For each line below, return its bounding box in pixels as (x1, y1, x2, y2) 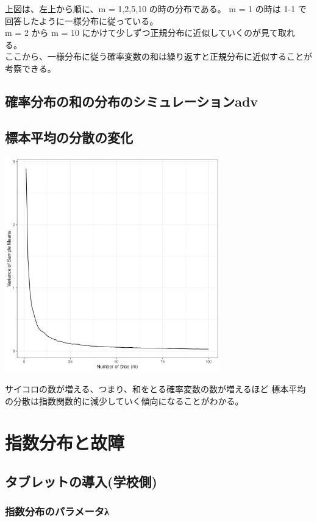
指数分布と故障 (5, 430, 125, 455)
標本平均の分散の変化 (5, 127, 133, 146)
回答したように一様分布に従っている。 (5, 14, 158, 27)
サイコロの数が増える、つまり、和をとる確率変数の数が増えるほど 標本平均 (5, 382, 306, 395)
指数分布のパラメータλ (5, 504, 110, 519)
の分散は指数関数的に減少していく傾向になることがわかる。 (5, 394, 244, 407)
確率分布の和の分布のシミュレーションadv (5, 91, 258, 110)
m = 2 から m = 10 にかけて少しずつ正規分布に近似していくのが (5, 26, 262, 39)
